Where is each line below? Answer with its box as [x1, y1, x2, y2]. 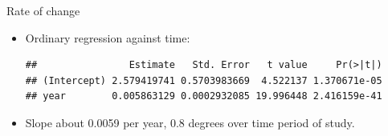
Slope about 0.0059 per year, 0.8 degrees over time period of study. [25, 114, 355, 130]
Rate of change [6, 2, 80, 18]
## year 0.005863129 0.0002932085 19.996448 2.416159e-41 [25, 90, 382, 102]
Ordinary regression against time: [25, 29, 190, 46]
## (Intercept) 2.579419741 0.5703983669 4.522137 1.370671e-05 [25, 74, 382, 86]
